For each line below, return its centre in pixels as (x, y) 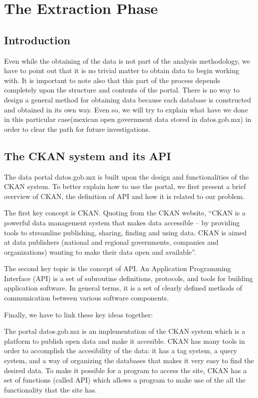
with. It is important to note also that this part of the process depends (112, 80)
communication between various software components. (86, 298)
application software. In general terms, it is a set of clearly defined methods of (123, 288)
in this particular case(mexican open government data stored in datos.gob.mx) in (128, 119)
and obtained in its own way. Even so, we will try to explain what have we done (126, 109)
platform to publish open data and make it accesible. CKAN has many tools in (125, 341)
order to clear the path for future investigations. (77, 129)
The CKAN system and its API (88, 155)
